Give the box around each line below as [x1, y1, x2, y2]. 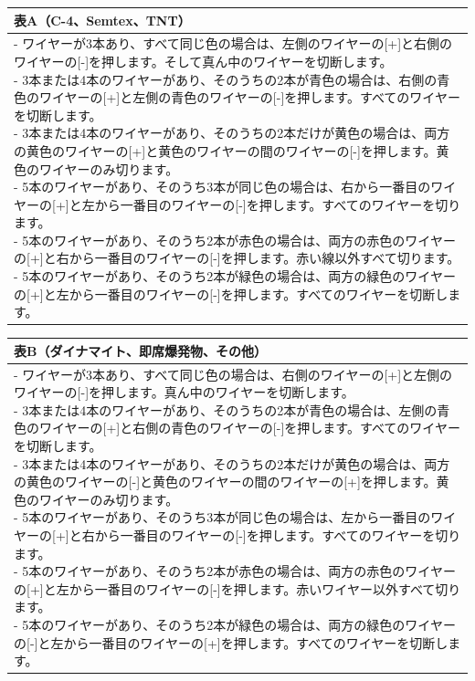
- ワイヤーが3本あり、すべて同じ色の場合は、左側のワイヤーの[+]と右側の [14, 34, 453, 53]
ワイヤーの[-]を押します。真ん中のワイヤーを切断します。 [14, 382, 354, 402]
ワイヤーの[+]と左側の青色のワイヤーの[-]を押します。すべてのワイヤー [38, 88, 460, 107]
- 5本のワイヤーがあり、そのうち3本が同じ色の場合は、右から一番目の [14, 177, 431, 196]
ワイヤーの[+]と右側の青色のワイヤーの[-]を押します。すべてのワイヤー [38, 418, 460, 437]
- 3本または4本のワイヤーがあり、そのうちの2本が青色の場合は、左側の [14, 400, 438, 419]
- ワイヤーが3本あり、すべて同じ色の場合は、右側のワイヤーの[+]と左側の [14, 364, 453, 383]
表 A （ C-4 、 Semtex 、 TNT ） [14, 10, 191, 29]
